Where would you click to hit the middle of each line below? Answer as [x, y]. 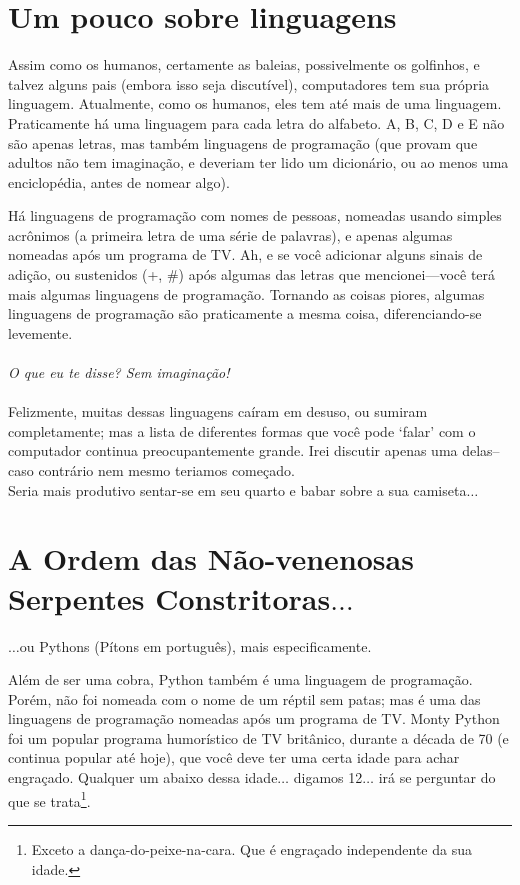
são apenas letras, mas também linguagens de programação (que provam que [243, 142]
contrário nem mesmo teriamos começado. [166, 470]
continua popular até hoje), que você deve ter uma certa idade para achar [234, 757]
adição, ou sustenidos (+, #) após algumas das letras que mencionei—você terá [252, 274]
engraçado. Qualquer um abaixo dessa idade [143, 777]
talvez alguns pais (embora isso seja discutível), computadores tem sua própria [249, 83]
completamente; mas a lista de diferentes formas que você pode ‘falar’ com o [242, 430]
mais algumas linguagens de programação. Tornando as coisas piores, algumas [246, 293]
